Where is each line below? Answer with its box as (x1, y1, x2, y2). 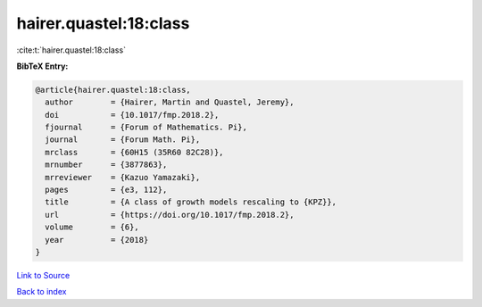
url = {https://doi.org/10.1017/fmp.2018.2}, (45, 210, 295, 220)
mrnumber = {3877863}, (45, 160, 168, 170)
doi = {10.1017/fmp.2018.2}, (45, 110, 220, 120)
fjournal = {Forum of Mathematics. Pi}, (45, 122, 247, 133)
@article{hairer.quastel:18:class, (35, 85, 191, 95)
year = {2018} (45, 235, 149, 245)
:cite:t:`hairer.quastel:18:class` (16, 45, 127, 55)
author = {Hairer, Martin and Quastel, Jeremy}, (45, 97, 295, 107)
